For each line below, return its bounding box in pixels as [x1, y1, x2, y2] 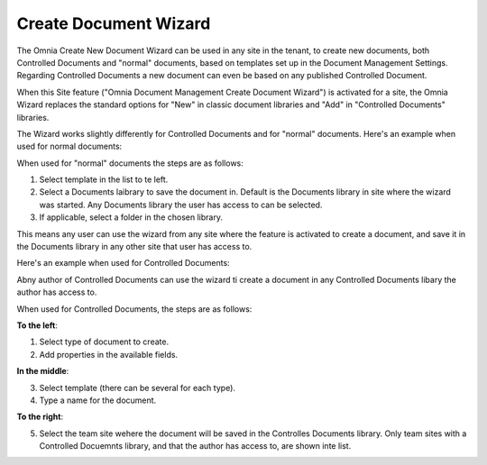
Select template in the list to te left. [39, 174, 169, 185]
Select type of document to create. [39, 336, 170, 347]
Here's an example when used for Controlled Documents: [16, 258, 230, 269]
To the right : [16, 411, 63, 423]
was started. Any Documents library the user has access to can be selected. [39, 199, 323, 210]
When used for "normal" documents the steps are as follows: [16, 158, 243, 169]
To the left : [16, 320, 59, 331]
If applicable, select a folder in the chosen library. [39, 212, 223, 223]
